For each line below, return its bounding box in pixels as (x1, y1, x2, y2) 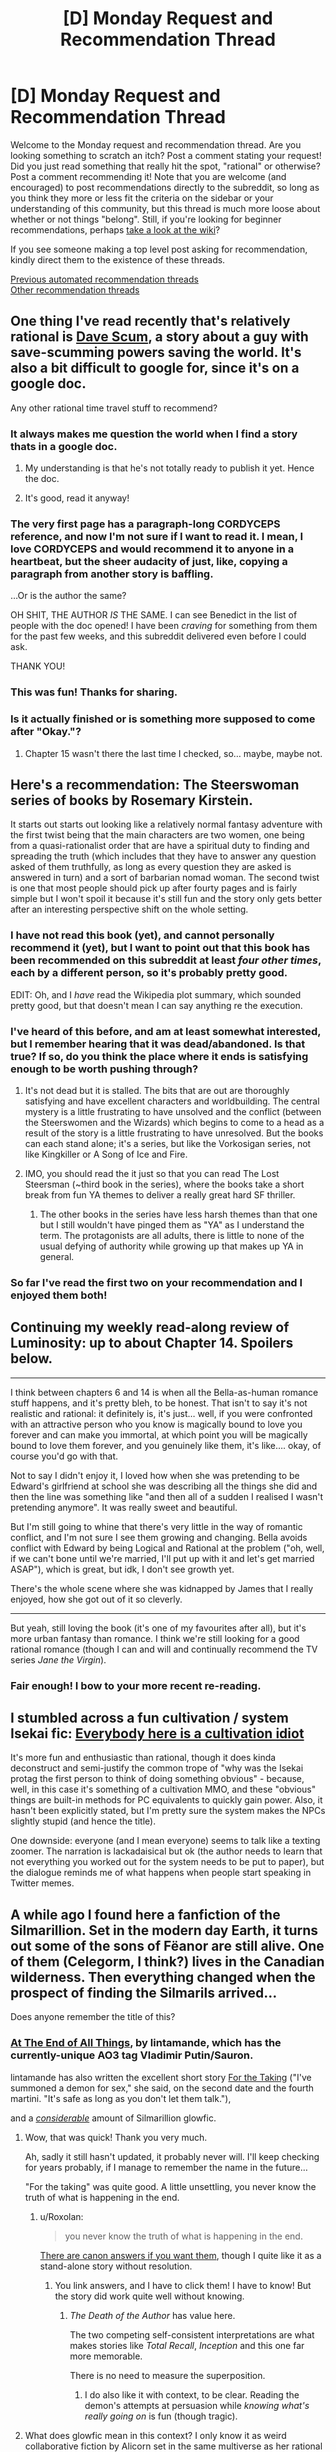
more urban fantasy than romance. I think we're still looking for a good (10, 1632, 300, 1644)
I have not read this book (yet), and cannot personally (10, 928, 275, 942)
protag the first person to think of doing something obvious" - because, (10, 1773, 305, 1785)
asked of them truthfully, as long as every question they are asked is (10, 861, 292, 873)
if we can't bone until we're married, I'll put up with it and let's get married (10, 1552, 315, 1564)
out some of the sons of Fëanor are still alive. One (10, 1937, 325, 1954)
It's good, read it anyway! (24, 492, 130, 504)
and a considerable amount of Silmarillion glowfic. (10, 2112, 217, 2124)
